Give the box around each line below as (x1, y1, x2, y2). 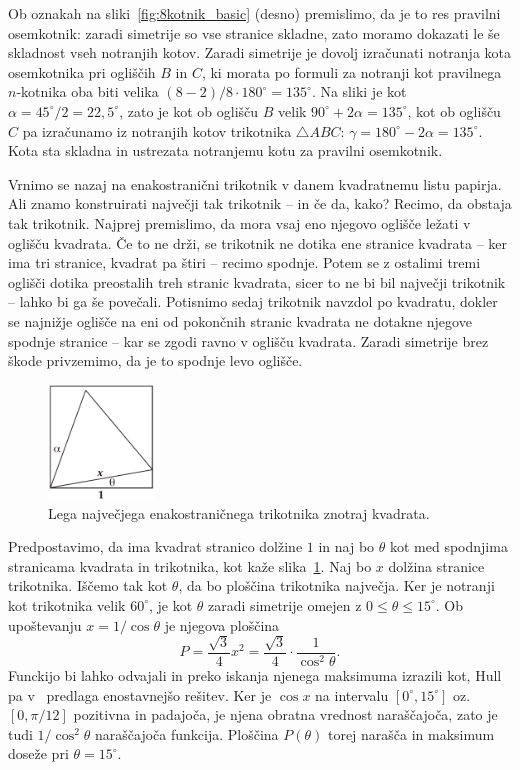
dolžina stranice (388, 555, 485, 576)
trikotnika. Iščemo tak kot (8, 575, 168, 596)
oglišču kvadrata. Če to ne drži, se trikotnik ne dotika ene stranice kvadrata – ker (8, 232, 507, 253)
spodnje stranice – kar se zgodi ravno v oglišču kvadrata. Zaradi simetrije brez (8, 330, 489, 351)
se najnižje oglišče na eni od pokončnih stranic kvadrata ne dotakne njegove (8, 310, 472, 331)
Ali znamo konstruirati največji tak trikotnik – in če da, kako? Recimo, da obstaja (8, 193, 512, 214)
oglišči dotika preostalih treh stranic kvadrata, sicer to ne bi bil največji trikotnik (8, 271, 506, 292)
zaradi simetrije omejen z (208, 594, 362, 615)
